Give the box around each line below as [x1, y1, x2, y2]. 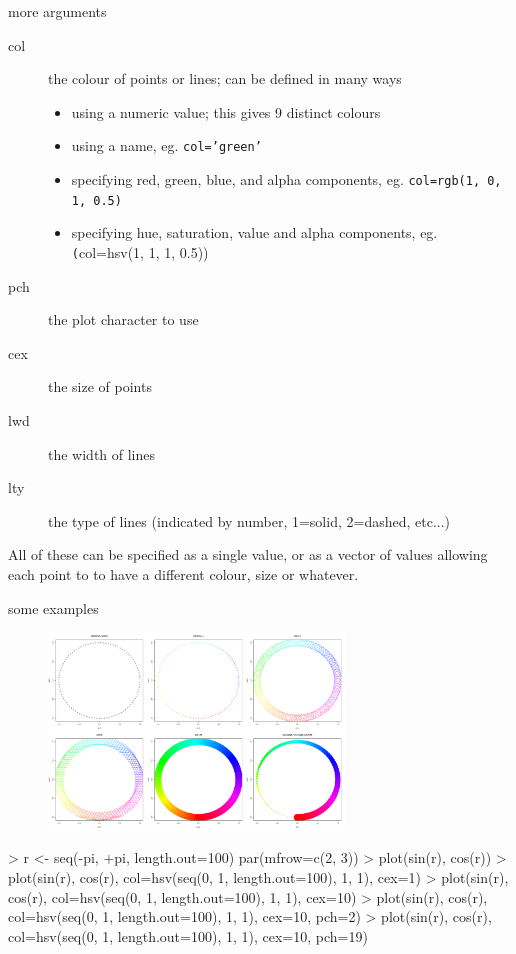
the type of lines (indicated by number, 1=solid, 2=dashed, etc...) [48, 510, 451, 531]
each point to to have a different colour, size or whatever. [8, 563, 359, 584]
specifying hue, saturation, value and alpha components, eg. [71, 222, 438, 243]
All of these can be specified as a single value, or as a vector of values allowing [8, 544, 488, 565]
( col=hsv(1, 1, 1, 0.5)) [71, 241, 209, 262]
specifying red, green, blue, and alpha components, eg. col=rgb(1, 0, [71, 169, 502, 190]
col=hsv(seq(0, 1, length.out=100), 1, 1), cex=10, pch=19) [8, 925, 368, 946]
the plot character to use [48, 309, 199, 330]
